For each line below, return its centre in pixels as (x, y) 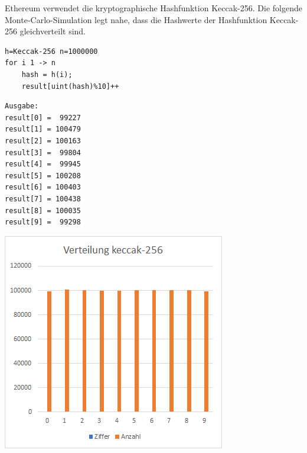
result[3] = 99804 (43, 152)
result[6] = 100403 (43, 187)
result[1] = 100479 (43, 129)
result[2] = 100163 (43, 141)
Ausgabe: (22, 106)
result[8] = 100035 (43, 211)
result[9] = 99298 (43, 222)
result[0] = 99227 (43, 118)
